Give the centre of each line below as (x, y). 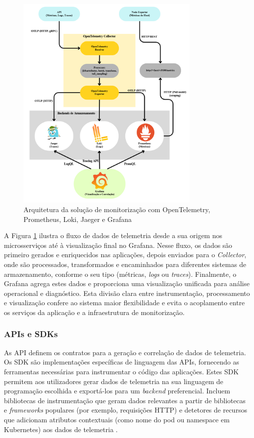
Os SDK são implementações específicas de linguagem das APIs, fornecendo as (122, 362)
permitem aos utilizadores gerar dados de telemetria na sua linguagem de (114, 381)
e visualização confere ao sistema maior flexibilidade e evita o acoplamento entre (124, 303)
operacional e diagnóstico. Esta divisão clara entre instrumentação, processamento (127, 293)
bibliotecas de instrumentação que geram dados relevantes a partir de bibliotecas (125, 400)
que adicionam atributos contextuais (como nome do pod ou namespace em (117, 419)
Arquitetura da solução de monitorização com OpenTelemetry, (117, 209)
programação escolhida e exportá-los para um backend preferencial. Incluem (117, 391)
